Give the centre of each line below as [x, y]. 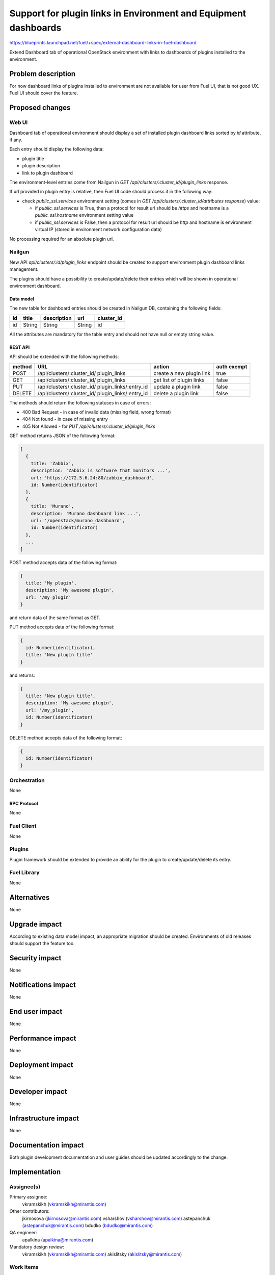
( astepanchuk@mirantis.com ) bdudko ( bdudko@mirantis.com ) [88, 1226]
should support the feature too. [42, 943]
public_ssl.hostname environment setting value [84, 215]
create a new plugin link [182, 373]
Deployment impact [41, 1065]
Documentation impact [47, 1145]
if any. [16, 140]
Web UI [19, 122]
